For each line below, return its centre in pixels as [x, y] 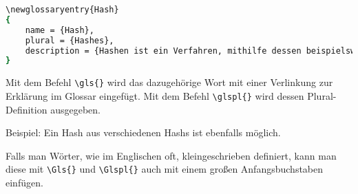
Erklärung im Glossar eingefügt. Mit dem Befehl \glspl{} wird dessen [155, 95]
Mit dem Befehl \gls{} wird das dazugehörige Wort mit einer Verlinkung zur [169, 82]
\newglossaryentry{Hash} [62, 10]
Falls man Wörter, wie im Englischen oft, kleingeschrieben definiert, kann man [171, 155]
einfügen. [24, 182]
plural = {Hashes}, [70, 40]
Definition [27, 109]
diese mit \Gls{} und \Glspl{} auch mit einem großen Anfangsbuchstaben [165, 169]
